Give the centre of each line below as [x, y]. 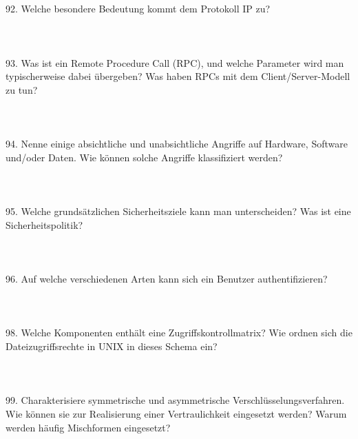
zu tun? [22, 89]
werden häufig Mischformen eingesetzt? [88, 427]
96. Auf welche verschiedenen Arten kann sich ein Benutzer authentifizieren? [167, 279]
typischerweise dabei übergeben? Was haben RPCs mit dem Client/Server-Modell [178, 76]
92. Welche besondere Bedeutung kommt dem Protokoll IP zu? [138, 9]
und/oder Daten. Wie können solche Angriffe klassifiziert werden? [144, 157]
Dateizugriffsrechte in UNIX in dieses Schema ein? [112, 346]
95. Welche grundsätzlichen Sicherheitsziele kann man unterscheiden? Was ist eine [178, 211]
